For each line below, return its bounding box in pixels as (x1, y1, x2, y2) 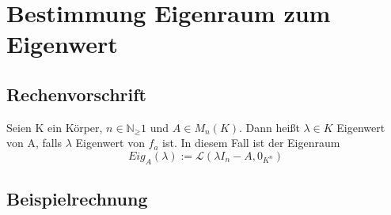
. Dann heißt (239, 119, 300, 135)
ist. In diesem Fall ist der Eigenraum (162, 134, 340, 151)
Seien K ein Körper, (6, 119, 103, 135)
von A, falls (6, 134, 63, 151)
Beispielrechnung (6, 187, 148, 211)
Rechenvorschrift (6, 81, 147, 106)
